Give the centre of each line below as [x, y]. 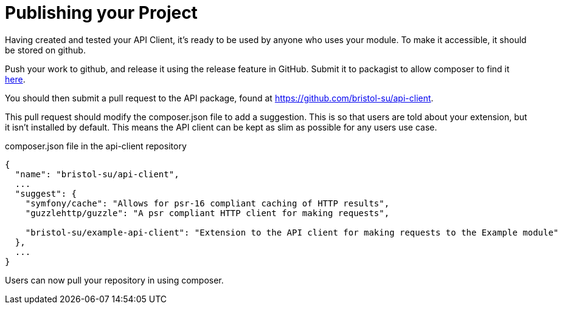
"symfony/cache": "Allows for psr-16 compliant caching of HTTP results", [207, 203]
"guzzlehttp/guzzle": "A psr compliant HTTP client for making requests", [207, 213]
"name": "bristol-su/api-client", [97, 174]
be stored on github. [45, 50]
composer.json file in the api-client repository [96, 146]
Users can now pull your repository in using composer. [114, 280]
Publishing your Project [101, 13]
